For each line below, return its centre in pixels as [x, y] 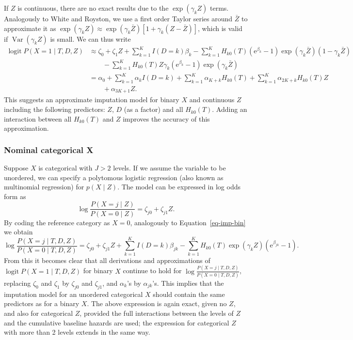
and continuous [212, 100]
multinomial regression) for [44, 187]
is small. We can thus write [90, 39]
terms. [219, 8]
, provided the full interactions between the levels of [157, 313]
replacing [17, 283]
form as [15, 196]
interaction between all [38, 118]
